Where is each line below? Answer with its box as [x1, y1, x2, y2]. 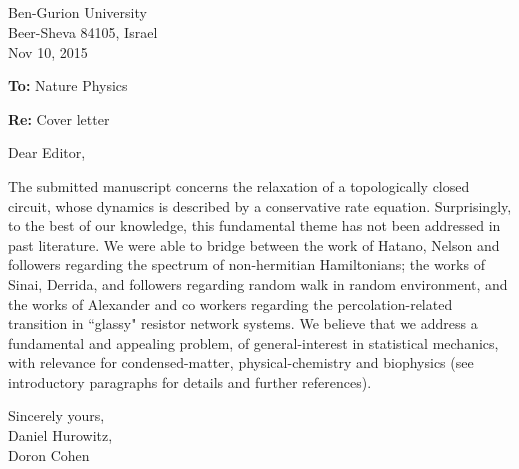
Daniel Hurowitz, [8, 425, 113, 446]
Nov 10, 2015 [8, 41, 88, 62]
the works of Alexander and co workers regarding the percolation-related [8, 293, 453, 314]
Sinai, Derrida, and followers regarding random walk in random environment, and [8, 273, 508, 294]
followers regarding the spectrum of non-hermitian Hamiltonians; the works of [8, 254, 485, 275]
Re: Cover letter [8, 108, 110, 129]
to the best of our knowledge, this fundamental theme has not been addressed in [8, 215, 501, 236]
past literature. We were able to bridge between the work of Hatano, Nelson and [8, 234, 500, 255]
